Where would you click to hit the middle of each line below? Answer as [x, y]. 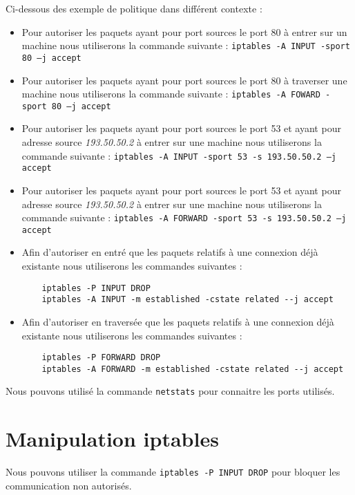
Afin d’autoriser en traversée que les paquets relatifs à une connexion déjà [178, 321]
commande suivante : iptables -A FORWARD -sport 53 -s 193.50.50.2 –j [184, 217]
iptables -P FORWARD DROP [101, 358]
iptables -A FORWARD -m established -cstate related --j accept [193, 369]
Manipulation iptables [112, 439]
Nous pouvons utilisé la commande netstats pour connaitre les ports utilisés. [170, 391]
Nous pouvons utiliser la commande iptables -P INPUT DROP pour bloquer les [173, 472]
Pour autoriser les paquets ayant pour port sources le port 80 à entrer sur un [184, 31]
